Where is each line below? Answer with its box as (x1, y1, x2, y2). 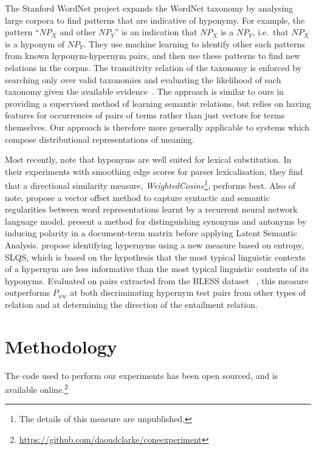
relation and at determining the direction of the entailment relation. (5, 298, 258, 310)
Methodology (5, 333, 117, 358)
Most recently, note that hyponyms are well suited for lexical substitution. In (5, 153, 292, 166)
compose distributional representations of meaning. (5, 132, 194, 145)
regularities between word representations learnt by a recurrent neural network (5, 203, 298, 216)
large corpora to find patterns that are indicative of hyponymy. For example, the (5, 13, 305, 26)
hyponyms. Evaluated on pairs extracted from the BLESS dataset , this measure (5, 274, 309, 287)
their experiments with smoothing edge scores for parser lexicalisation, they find (5, 165, 303, 177)
